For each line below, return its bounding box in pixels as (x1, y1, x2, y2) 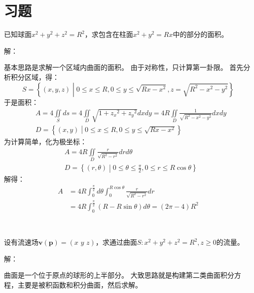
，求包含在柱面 (84, 29, 133, 39)
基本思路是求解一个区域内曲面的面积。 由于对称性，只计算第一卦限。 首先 (4, 62, 244, 72)
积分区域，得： (10, 71, 59, 82)
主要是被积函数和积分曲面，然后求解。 (17, 279, 142, 290)
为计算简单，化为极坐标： (4, 136, 87, 147)
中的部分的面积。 (173, 29, 228, 39)
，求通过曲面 (95, 237, 137, 247)
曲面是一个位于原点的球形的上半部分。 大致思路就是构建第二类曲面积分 (4, 270, 234, 280)
